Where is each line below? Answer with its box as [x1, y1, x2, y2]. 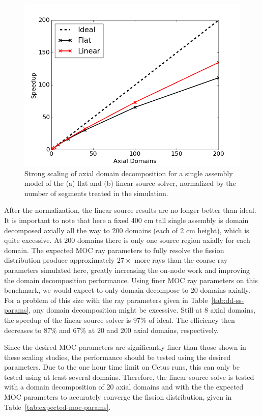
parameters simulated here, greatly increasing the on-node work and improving [4, 264, 250, 275]
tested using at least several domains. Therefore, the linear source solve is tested [4, 371, 254, 382]
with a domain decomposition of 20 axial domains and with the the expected [4, 381, 244, 392]
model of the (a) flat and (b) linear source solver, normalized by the [24, 178, 236, 188]
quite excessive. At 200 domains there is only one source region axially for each [4, 235, 250, 245]
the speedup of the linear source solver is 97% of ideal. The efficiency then [4, 314, 235, 325]
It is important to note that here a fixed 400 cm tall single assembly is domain [4, 214, 249, 225]
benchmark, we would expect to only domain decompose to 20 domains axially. [4, 285, 250, 295]
